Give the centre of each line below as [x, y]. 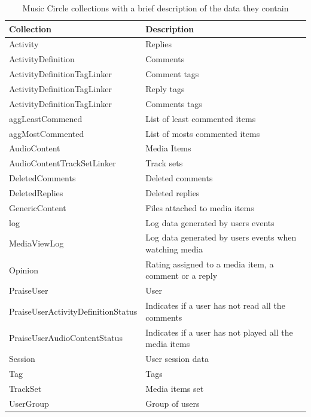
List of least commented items [201, 118]
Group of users [173, 403]
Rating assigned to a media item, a [210, 264]
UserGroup [29, 403]
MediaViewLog [36, 243]
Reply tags [165, 88]
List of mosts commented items [203, 133]
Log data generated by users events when [221, 237]
